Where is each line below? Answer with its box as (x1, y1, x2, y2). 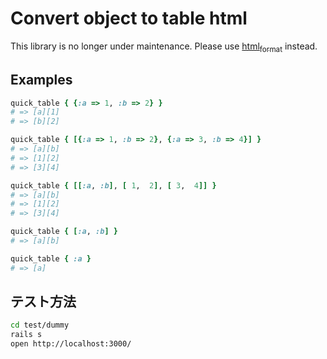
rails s (10, 330, 43, 340)
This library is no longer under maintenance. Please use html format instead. (10, 40, 318, 54)
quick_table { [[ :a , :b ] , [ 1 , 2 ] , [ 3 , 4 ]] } (10, 180, 217, 191)
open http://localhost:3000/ (10, 339, 132, 349)
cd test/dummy (10, 320, 70, 331)
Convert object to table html (10, 7, 248, 30)
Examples (10, 72, 73, 89)
